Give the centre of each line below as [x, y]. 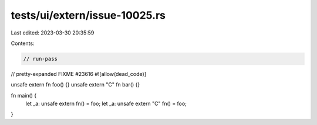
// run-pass [41, 59]
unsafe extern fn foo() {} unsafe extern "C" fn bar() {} [75, 85]
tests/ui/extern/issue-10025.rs [88, 15]
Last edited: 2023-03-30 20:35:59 [53, 33]
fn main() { [24, 95]
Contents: [23, 43]
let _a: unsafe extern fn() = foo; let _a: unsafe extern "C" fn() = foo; [106, 104]
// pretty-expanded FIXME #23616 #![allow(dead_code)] [79, 74]
